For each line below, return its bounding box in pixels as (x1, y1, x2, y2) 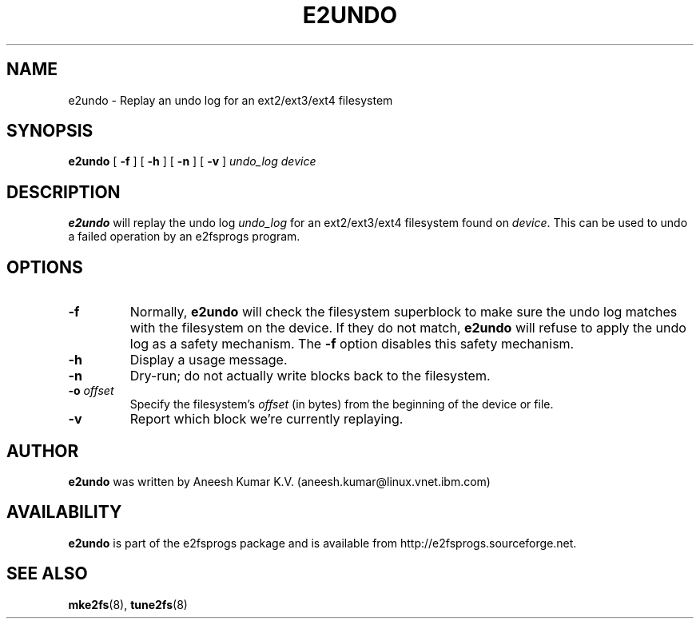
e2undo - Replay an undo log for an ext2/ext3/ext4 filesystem (68, 93, 393, 107)
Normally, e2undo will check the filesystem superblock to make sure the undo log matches (129, 304, 678, 320)
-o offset (68, 384, 114, 398)
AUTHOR (6, 440, 79, 461)
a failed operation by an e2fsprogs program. (68, 229, 300, 244)
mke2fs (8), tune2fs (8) (68, 597, 188, 611)
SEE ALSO (6, 563, 88, 584)
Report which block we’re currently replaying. (129, 411, 404, 428)
